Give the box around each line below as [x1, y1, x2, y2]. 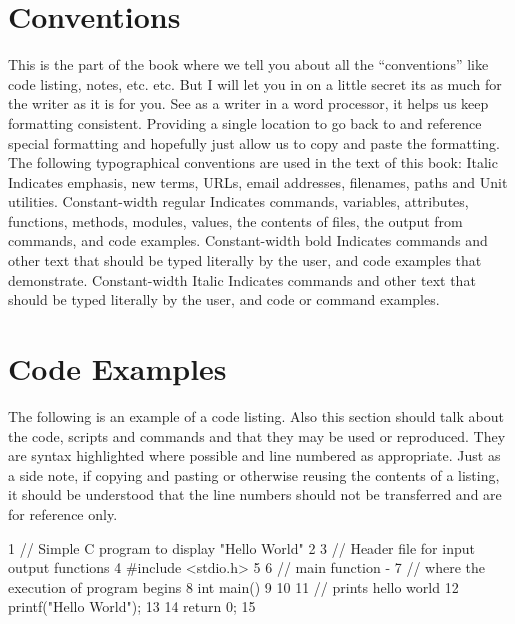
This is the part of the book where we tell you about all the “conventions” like [8, 54, 489, 75]
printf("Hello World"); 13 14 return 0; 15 [8, 596, 256, 617]
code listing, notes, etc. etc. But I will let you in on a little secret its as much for [8, 73, 502, 94]
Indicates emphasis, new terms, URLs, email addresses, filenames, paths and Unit [8, 171, 508, 192]
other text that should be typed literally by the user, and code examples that [8, 250, 482, 271]
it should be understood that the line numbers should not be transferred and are [8, 484, 502, 505]
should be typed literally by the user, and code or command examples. [8, 289, 440, 310]
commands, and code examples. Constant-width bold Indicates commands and [8, 230, 488, 251]
